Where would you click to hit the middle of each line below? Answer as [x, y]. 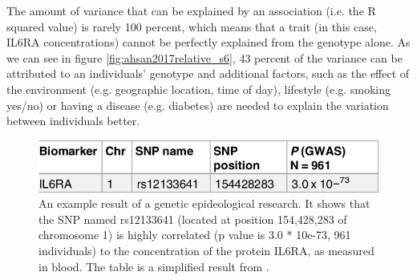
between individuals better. [73, 121]
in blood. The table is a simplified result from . [154, 266]
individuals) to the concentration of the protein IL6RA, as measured [206, 251]
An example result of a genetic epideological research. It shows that [204, 203]
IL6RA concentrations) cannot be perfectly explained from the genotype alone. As [208, 42]
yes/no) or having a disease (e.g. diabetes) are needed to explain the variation [198, 105]
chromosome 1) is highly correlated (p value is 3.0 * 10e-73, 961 [195, 235]
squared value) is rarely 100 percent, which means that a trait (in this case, [192, 26]
